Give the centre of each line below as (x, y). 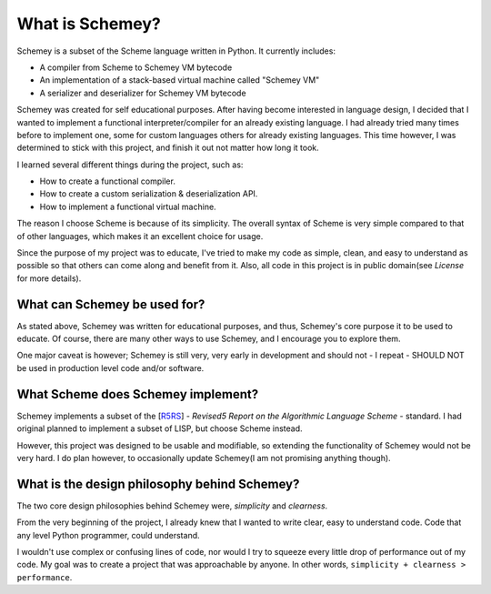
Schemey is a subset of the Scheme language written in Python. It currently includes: (176, 51)
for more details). (49, 278)
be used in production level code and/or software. (110, 367)
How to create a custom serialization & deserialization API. (149, 194)
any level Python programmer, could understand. (108, 535)
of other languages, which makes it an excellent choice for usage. (140, 236)
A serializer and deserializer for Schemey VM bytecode (143, 93)
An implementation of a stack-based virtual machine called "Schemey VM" (180, 80)
